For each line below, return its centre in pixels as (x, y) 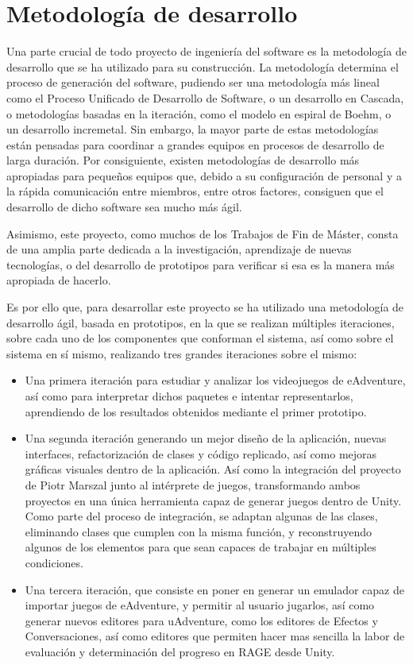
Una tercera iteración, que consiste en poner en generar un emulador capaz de (214, 589)
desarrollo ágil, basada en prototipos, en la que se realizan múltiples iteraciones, (201, 322)
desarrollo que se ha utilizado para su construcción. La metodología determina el (203, 66)
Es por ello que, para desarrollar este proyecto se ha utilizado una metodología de (205, 307)
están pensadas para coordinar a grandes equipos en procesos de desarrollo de (195, 144)
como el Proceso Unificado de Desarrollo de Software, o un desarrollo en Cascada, (205, 97)
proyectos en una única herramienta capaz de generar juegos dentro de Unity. (213, 500)
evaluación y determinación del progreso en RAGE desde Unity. (180, 651)
